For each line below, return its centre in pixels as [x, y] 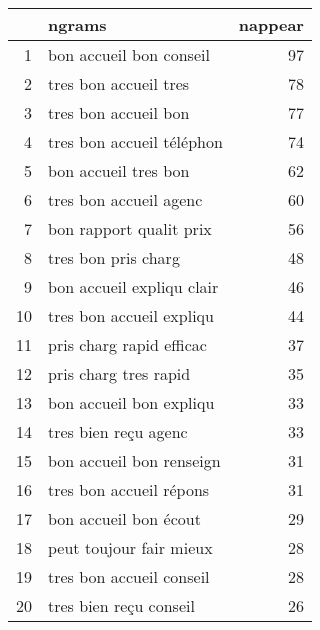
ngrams [77, 24]
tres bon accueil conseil [129, 576]
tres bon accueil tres [119, 83]
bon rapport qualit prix [130, 228]
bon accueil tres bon [119, 170]
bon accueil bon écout [124, 518]
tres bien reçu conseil [121, 605]
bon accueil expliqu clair [133, 286]
